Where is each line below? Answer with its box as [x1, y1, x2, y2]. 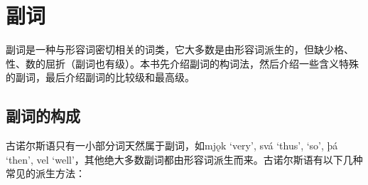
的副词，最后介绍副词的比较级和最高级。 [6, 70, 195, 85]
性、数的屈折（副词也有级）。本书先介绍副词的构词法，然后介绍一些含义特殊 [6, 55, 359, 70]
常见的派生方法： [6, 166, 85, 181]
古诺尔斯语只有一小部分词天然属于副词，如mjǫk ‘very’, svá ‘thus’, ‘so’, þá [6, 138, 338, 153]
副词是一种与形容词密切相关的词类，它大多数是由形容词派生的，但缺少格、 [6, 42, 354, 57]
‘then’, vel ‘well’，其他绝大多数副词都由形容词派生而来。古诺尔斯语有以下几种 [6, 152, 363, 166]
